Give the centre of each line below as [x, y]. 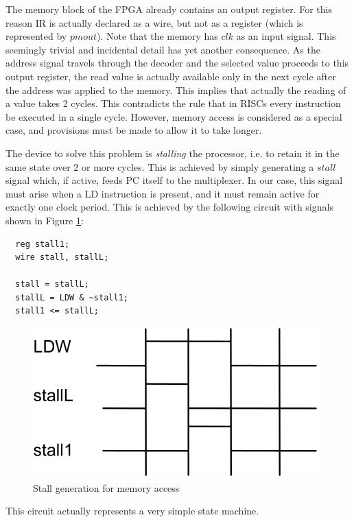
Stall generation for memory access [106, 487]
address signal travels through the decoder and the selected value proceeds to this [177, 63]
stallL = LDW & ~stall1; [72, 297]
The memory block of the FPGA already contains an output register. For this [169, 9]
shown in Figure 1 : [45, 220]
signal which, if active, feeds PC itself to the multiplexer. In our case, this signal [174, 180]
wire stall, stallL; [62, 258]
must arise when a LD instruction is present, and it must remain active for [163, 193]
